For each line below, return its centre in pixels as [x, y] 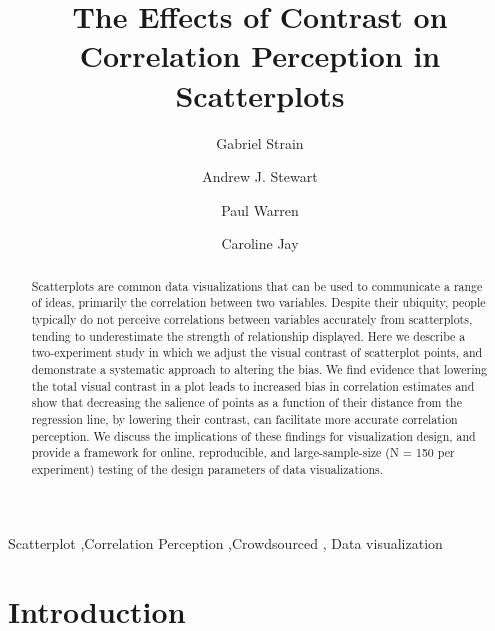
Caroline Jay [260, 243]
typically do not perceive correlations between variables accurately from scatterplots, [252, 318]
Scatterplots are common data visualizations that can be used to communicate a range [257, 285]
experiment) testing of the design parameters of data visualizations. [207, 468]
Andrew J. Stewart [260, 176]
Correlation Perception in [260, 55]
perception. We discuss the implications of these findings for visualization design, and [253, 435]
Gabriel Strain [260, 142]
